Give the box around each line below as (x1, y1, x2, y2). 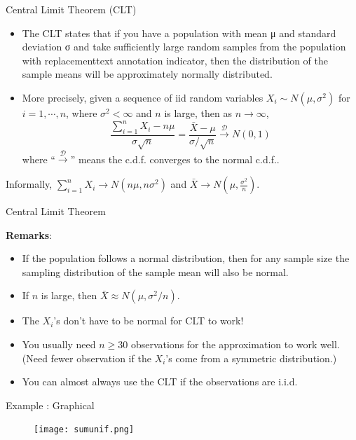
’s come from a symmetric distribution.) (165, 350, 337, 365)
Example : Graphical (6, 397, 95, 412)
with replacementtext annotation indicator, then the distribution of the (22, 53, 328, 67)
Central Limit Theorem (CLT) (6, 2, 137, 16)
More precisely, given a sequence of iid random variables (22, 90, 263, 104)
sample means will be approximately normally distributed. (22, 67, 273, 81)
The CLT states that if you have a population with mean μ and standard (22, 25, 336, 40)
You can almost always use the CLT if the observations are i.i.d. (22, 374, 298, 389)
